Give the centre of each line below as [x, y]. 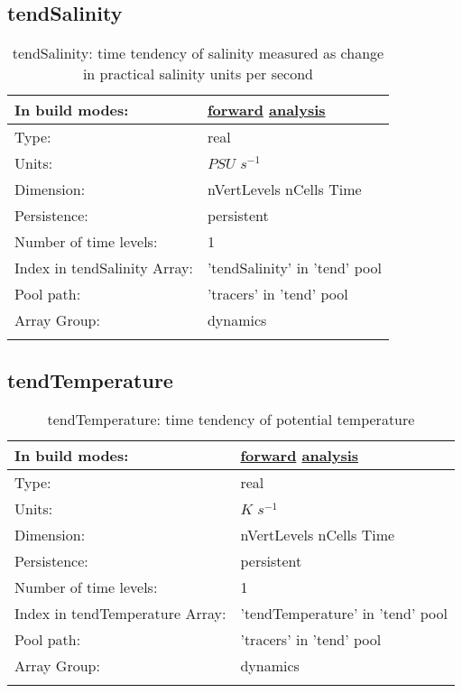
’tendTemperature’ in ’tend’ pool [344, 614]
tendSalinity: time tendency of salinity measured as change [198, 53]
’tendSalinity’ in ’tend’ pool [294, 268]
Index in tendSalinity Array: [104, 268]
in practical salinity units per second [198, 74]
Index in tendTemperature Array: [120, 614]
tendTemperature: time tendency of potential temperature [231, 420]
